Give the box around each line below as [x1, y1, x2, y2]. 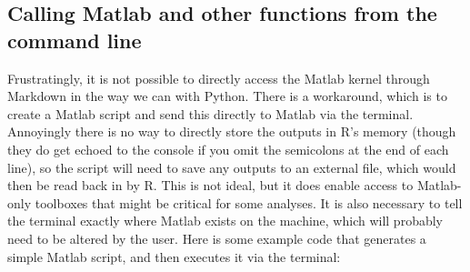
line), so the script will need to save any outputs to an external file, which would [7, 157, 456, 176]
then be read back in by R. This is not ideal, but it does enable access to [7, 176, 414, 195]
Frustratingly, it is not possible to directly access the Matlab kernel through [7, 68, 430, 87]
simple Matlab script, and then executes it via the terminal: [7, 247, 341, 266]
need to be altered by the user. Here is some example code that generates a [7, 228, 426, 247]
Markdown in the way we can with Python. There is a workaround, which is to [7, 86, 447, 106]
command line [7, 25, 142, 54]
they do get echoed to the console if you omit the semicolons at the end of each [7, 139, 449, 158]
